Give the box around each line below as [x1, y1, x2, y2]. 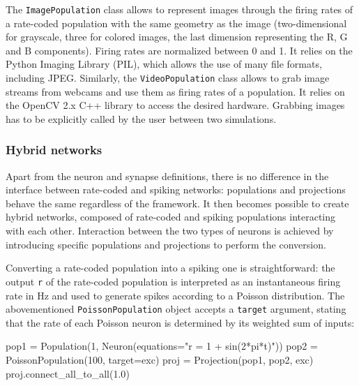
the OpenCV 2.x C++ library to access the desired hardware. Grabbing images [6, 98, 345, 112]
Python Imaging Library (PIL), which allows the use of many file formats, [6, 57, 322, 71]
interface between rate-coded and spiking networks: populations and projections [6, 182, 346, 197]
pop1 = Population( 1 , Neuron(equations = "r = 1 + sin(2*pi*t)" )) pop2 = [6, 339, 318, 353]
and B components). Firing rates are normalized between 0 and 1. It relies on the [6, 43, 353, 57]
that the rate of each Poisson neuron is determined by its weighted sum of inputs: [6, 315, 355, 329]
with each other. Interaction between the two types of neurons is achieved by [6, 223, 334, 238]
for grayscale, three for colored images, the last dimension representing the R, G [6, 29, 348, 44]
